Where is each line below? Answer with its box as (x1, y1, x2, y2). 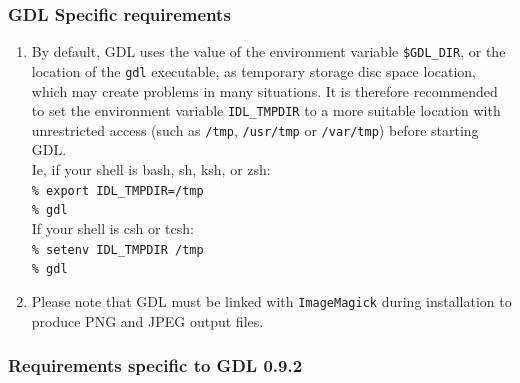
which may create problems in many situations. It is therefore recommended (31, 80, 498, 101)
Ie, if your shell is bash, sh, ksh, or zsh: (31, 159, 271, 180)
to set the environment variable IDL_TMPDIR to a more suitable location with (31, 100, 501, 121)
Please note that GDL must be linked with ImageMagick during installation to (31, 290, 512, 311)
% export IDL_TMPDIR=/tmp (31, 183, 204, 198)
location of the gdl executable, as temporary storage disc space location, (31, 60, 477, 81)
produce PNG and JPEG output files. (31, 310, 264, 331)
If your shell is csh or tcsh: (31, 217, 194, 238)
